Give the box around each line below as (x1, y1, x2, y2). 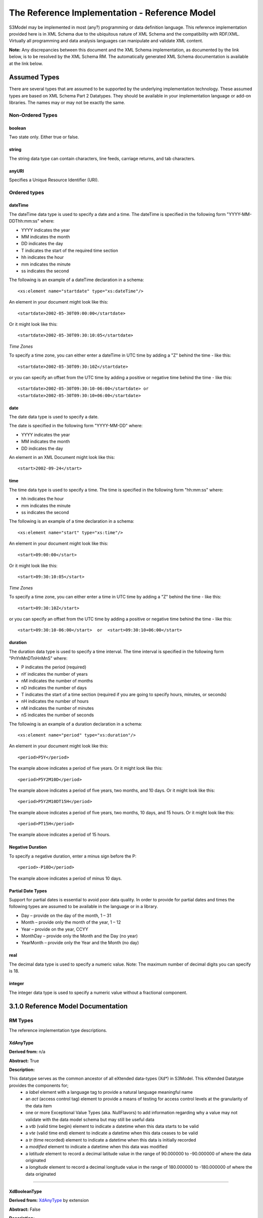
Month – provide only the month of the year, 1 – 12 (21, 919, 121, 925)
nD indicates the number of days (21, 685, 87, 690)
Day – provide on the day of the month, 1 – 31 (21, 913, 112, 918)
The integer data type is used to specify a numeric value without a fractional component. (9, 990, 188, 995)
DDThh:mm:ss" (9, 218, 40, 224)
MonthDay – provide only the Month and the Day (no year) (21, 933, 138, 939)
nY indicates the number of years (21, 671, 88, 677)
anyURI (9, 168, 24, 174)
